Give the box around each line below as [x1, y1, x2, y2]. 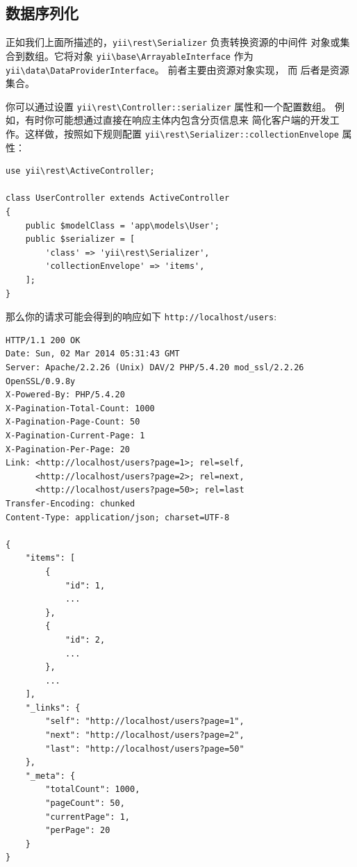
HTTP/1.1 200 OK [6, 335, 81, 345]
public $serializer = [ [25, 234, 135, 245]
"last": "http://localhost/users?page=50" [45, 743, 244, 754]
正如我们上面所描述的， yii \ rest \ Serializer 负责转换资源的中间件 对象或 [6, 35, 340, 49]
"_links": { [25, 702, 81, 713]
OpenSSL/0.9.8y [6, 376, 76, 386]
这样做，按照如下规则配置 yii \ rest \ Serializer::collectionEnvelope [24, 126, 339, 141]
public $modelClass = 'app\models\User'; [25, 220, 219, 231]
